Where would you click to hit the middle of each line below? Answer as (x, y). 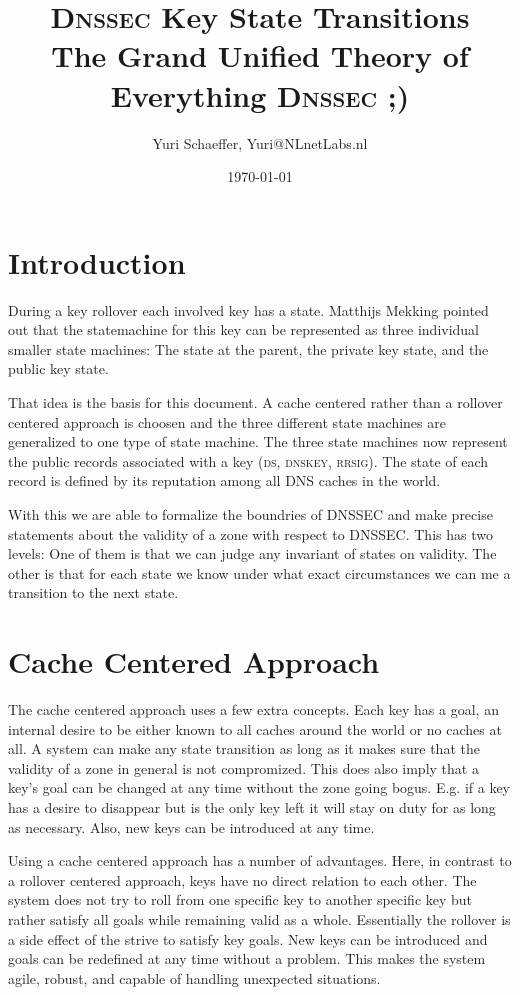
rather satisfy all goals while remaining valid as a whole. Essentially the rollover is (259, 919)
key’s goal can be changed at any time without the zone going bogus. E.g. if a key (259, 787)
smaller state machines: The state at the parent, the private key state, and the (248, 348)
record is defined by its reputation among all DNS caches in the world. (224, 480)
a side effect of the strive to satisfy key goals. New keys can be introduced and (248, 938)
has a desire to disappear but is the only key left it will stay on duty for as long (252, 807)
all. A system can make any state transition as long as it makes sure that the (244, 748)
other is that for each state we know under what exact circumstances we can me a (259, 572)
